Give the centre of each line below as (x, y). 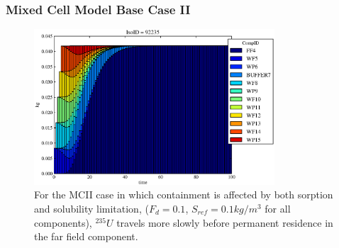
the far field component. (86, 236)
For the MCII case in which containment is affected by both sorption (184, 195)
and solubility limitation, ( (91, 209)
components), (63, 222)
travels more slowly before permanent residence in (225, 222)
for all (278, 209)
